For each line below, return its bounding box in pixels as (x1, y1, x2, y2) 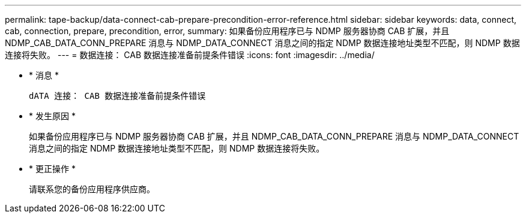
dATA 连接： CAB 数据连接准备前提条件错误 (29, 91, 206, 101)
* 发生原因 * (29, 111, 76, 121)
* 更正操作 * (29, 163, 76, 174)
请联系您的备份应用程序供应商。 (29, 184, 155, 194)
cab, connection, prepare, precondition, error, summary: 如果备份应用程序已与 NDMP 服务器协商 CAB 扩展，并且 (5, 26, 450, 36)
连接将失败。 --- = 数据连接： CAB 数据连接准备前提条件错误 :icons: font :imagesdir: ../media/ (5, 50, 375, 60)
